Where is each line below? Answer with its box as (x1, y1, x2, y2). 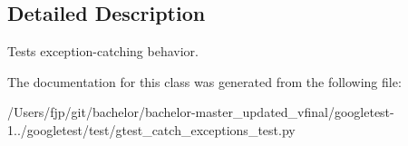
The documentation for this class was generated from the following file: (7, 72, 402, 91)
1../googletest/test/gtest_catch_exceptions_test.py (7, 120, 296, 139)
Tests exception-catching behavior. (7, 42, 199, 61)
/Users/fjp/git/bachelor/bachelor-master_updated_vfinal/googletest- (7, 102, 394, 122)
